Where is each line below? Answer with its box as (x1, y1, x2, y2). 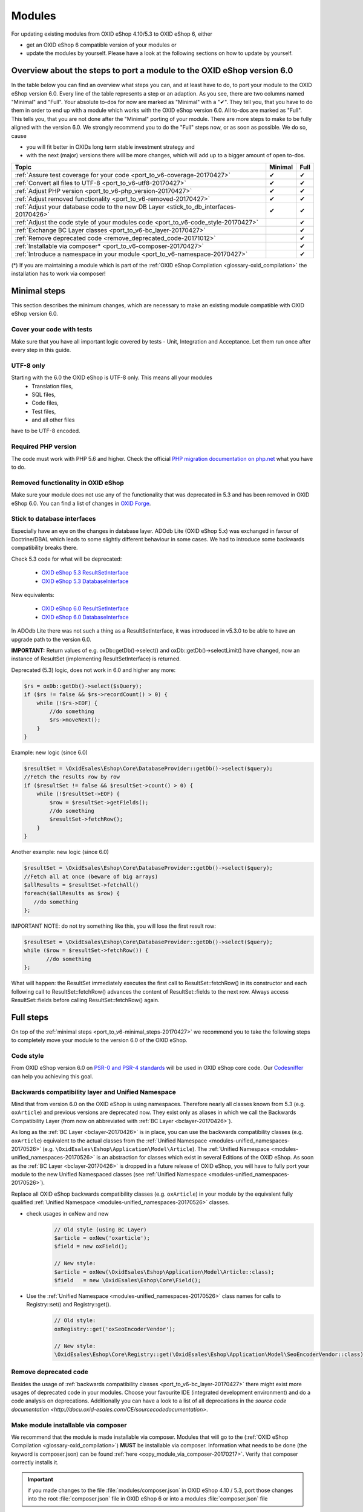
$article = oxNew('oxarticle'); (54, 1234, 151, 1242)
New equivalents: (11, 591, 54, 598)
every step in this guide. (11, 346, 71, 353)
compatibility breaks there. (11, 544, 78, 552)
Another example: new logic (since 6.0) (11, 849, 109, 856)
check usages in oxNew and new (26, 1210, 109, 1217)
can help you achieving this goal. (11, 1072, 94, 1080)
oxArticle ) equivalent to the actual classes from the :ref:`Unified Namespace (11, 1137, 208, 1144)
